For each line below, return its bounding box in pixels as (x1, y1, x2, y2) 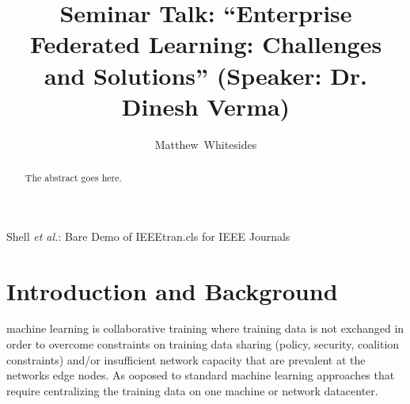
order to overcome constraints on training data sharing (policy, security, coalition (6, 336, 400, 353)
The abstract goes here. (25, 171, 122, 185)
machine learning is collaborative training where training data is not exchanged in (6, 320, 404, 337)
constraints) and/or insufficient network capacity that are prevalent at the (6, 351, 366, 368)
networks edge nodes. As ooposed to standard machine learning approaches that (6, 367, 395, 383)
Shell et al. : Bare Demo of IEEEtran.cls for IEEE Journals (6, 227, 290, 244)
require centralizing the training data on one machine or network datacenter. (6, 382, 378, 398)
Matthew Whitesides (154, 135, 257, 152)
